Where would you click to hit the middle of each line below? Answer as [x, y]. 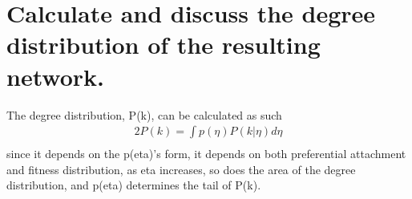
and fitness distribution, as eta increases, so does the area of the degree [181, 169]
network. [55, 76]
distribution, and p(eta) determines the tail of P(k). [134, 185]
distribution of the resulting [164, 45]
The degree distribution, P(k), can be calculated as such [144, 114]
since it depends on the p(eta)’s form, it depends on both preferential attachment [206, 154]
